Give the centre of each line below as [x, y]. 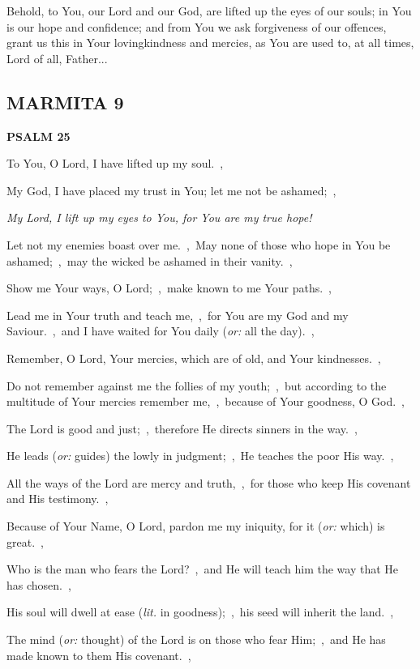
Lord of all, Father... [57, 58]
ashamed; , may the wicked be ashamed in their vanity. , [150, 260]
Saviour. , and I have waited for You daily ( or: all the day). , [161, 331]
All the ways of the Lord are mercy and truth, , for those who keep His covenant [209, 482]
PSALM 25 [39, 136]
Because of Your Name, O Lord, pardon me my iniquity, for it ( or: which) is [196, 526]
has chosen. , [39, 584]
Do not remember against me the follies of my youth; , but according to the [197, 385]
